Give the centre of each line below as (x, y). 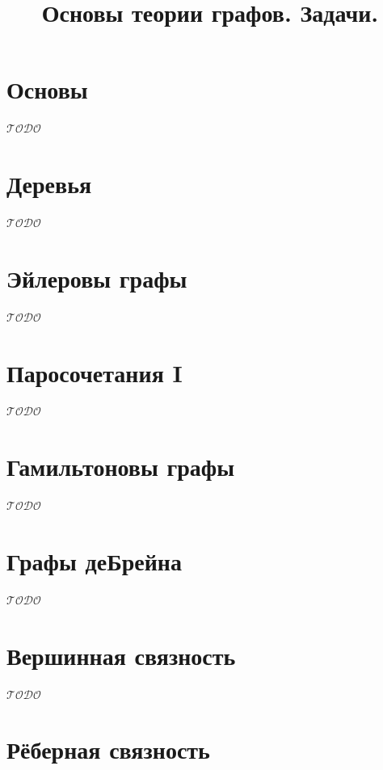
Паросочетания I (95, 372)
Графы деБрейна (94, 560)
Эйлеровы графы (97, 278)
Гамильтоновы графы (121, 467)
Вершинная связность (121, 655)
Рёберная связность (108, 749)
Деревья (49, 184)
